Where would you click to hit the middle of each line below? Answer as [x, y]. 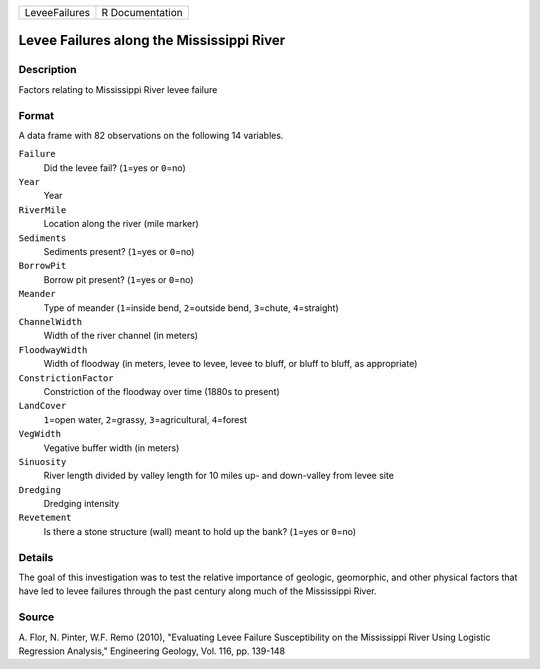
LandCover [42, 406]
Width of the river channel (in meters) [121, 336]
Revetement [45, 518]
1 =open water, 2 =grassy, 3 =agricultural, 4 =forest [145, 419]
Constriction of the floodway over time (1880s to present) [161, 391]
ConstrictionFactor [66, 378]
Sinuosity [42, 461]
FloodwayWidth [53, 349]
